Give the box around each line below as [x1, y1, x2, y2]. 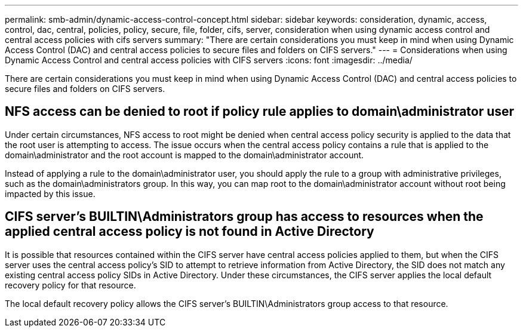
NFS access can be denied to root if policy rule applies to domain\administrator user [5, 104, 515, 119]
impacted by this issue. [5, 188, 96, 199]
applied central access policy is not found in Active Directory [5, 224, 374, 239]
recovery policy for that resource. [5, 279, 136, 290]
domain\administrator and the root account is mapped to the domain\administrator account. [5, 149, 364, 160]
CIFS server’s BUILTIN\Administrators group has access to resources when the [5, 209, 484, 225]
